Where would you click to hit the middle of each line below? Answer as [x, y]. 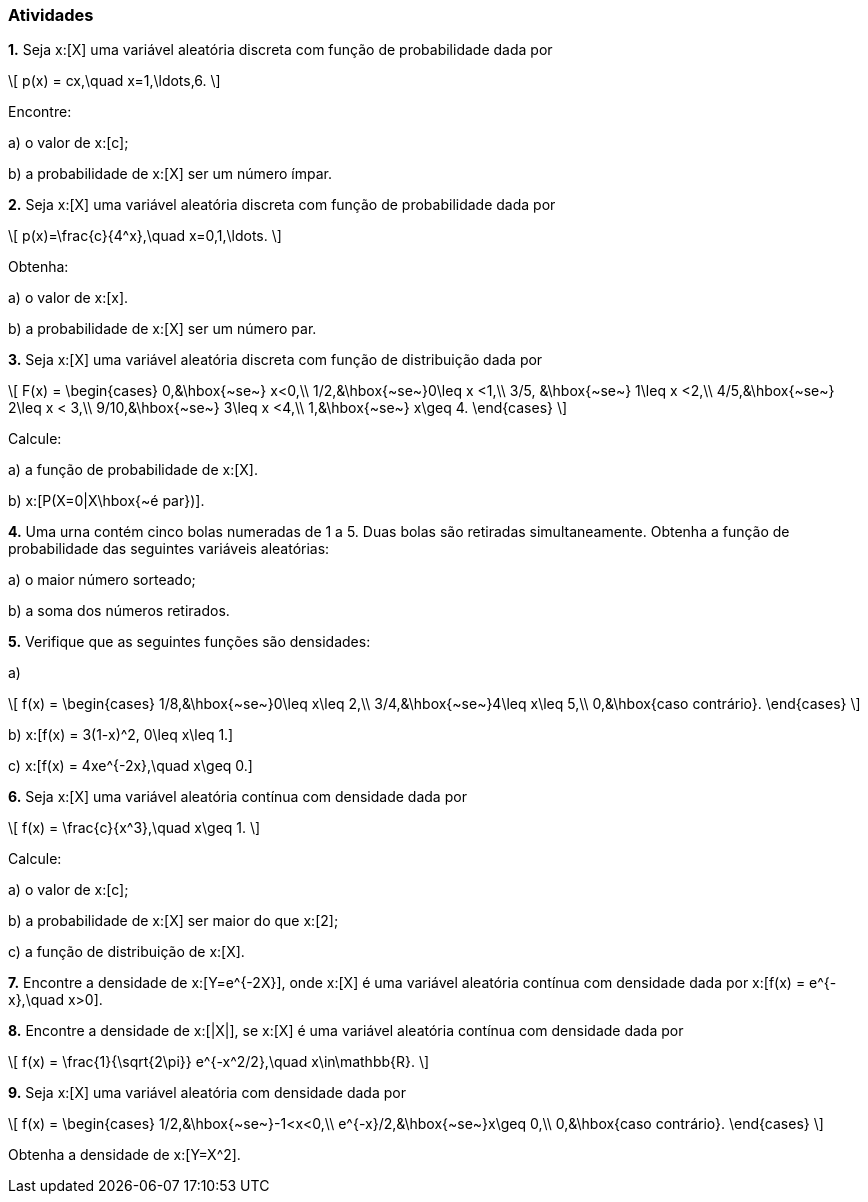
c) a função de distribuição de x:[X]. [126, 952]
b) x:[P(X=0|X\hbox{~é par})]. [106, 501]
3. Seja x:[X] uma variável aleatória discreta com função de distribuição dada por [275, 360]
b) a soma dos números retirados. [119, 611]
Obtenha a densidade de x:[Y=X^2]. [124, 1155]
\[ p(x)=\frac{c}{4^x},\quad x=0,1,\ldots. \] [145, 236]
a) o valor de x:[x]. [68, 298]
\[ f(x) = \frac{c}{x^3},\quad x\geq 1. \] [134, 828]
